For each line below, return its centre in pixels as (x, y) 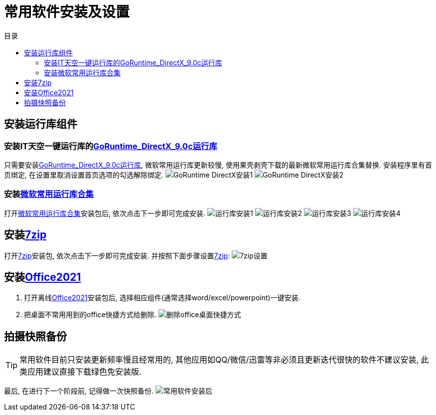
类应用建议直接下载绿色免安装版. (80, 372)
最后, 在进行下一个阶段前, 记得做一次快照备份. (79, 391)
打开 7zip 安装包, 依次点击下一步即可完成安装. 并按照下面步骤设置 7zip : (117, 255)
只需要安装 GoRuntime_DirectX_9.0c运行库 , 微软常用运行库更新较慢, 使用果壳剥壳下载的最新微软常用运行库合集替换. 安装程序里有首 (218, 165)
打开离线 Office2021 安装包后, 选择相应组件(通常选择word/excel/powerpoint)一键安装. (162, 298)
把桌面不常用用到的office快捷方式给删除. (90, 315)
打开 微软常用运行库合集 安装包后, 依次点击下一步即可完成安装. (105, 213)
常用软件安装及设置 (67, 12)
